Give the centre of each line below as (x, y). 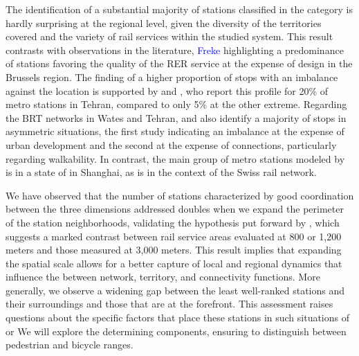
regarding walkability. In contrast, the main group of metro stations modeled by (175, 158)
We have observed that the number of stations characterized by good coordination (180, 195)
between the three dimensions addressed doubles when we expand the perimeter (175, 209)
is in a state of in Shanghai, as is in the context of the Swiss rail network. (161, 172)
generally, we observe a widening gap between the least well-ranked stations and (175, 290)
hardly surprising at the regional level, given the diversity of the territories (164, 23)
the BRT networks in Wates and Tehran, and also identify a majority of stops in (176, 117)
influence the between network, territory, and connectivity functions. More (163, 277)
